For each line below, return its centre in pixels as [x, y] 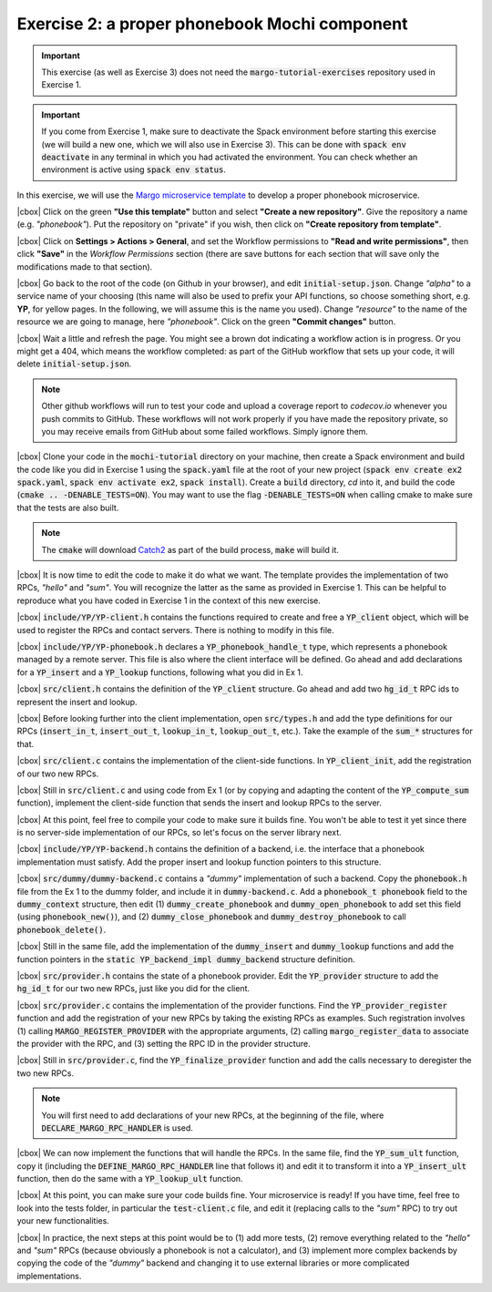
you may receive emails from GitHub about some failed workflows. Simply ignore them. [205, 431]
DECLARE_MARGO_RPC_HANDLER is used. [117, 1128]
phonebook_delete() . [61, 929]
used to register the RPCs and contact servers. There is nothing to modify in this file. [175, 630]
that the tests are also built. [68, 508]
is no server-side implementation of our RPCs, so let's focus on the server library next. [179, 833]
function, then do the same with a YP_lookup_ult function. [130, 1179]
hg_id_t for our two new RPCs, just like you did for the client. [133, 989]
